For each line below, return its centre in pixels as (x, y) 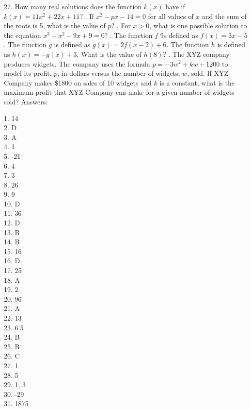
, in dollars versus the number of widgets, (119, 73)
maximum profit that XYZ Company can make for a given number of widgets (119, 92)
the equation (23, 35)
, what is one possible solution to (198, 26)
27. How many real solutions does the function (73, 6)
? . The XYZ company (196, 54)
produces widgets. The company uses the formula (77, 63)
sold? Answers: (26, 101)
